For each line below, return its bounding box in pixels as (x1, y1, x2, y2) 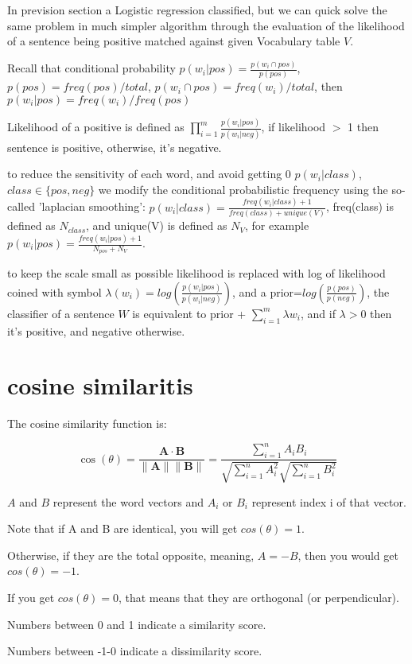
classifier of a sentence (7, 305, 115, 321)
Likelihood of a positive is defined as (7, 118, 185, 135)
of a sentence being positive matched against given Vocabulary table (7, 33, 340, 49)
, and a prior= (231, 283, 302, 300)
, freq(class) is (325, 198, 394, 215)
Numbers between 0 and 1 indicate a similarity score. (7, 615, 266, 632)
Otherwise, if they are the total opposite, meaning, (7, 546, 255, 563)
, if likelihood (261, 118, 326, 135)
